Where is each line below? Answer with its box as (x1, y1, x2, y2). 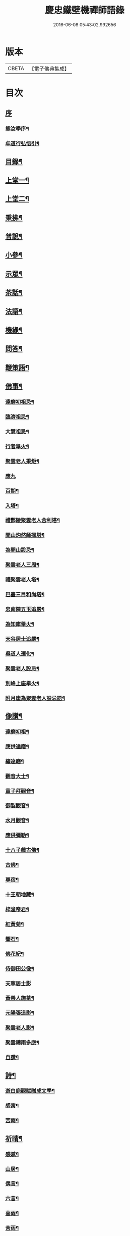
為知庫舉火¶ (5, 621, 34, 628)
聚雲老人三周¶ (5, 561, 39, 569)
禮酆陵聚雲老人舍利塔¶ (5, 517, 60, 524)
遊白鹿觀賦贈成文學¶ (5, 1088, 55, 1095)
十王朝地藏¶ (5, 891, 34, 898)
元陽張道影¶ (5, 1009, 34, 1016)
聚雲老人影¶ (5, 1024, 34, 1032)
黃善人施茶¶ (5, 995, 34, 1002)
